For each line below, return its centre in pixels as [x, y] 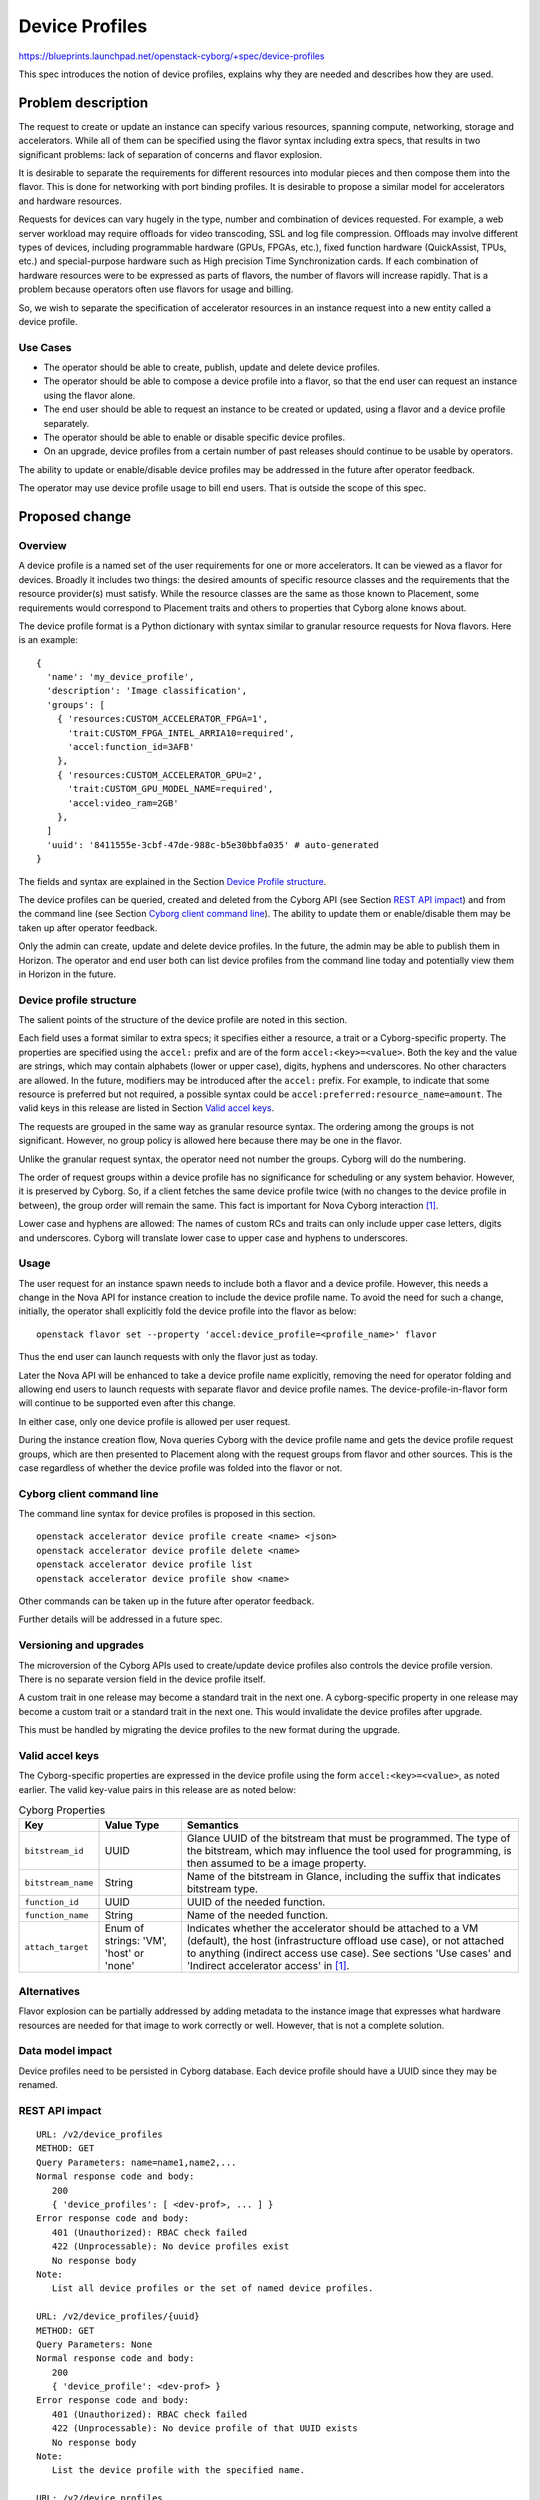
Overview [42, 545]
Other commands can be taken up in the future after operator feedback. [166, 1601]
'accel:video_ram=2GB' [123, 803]
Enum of [124, 1928]
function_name [56, 1915]
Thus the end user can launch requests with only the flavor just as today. [168, 1357]
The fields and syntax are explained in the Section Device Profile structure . [172, 881]
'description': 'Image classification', [147, 691]
